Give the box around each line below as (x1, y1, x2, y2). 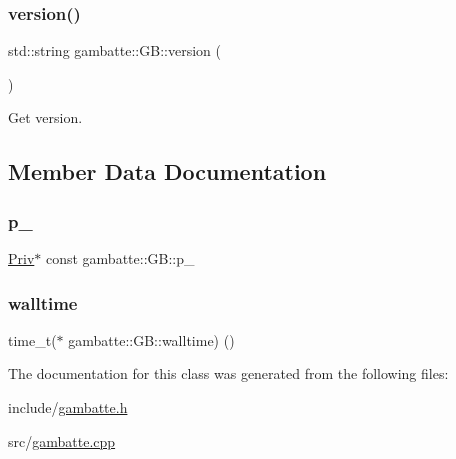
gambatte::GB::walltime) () (68, 329, 235, 350)
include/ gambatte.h (8, 397, 128, 417)
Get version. (8, 107, 83, 128)
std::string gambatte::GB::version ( (8, 40, 221, 61)
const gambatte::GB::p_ (45, 248, 195, 268)
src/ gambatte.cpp (8, 430, 116, 451)
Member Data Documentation (8, 156, 327, 187)
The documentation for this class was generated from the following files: (8, 363, 449, 384)
